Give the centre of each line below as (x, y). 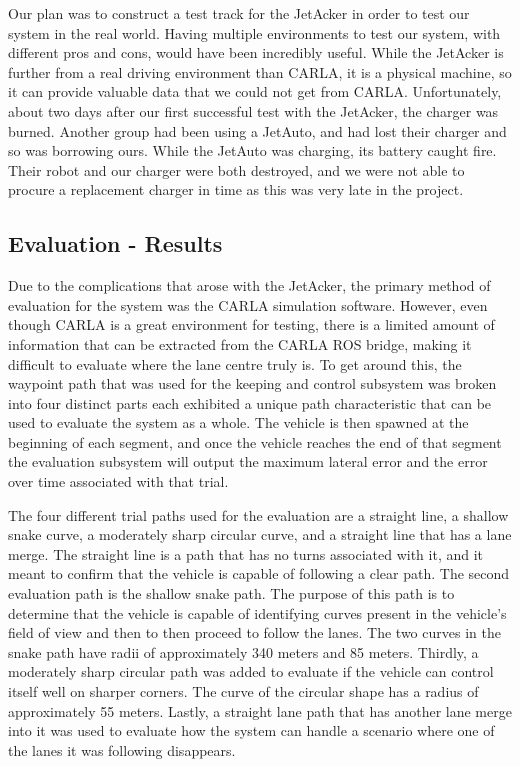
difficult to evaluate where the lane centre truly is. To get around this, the (235, 363)
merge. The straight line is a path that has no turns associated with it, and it (246, 553)
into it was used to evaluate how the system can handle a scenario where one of (251, 730)
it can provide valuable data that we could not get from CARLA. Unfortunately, (255, 91)
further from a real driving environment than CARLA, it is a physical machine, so (260, 71)
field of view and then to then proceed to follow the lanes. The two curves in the (254, 632)
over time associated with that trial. (118, 481)
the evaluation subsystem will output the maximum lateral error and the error (248, 461)
